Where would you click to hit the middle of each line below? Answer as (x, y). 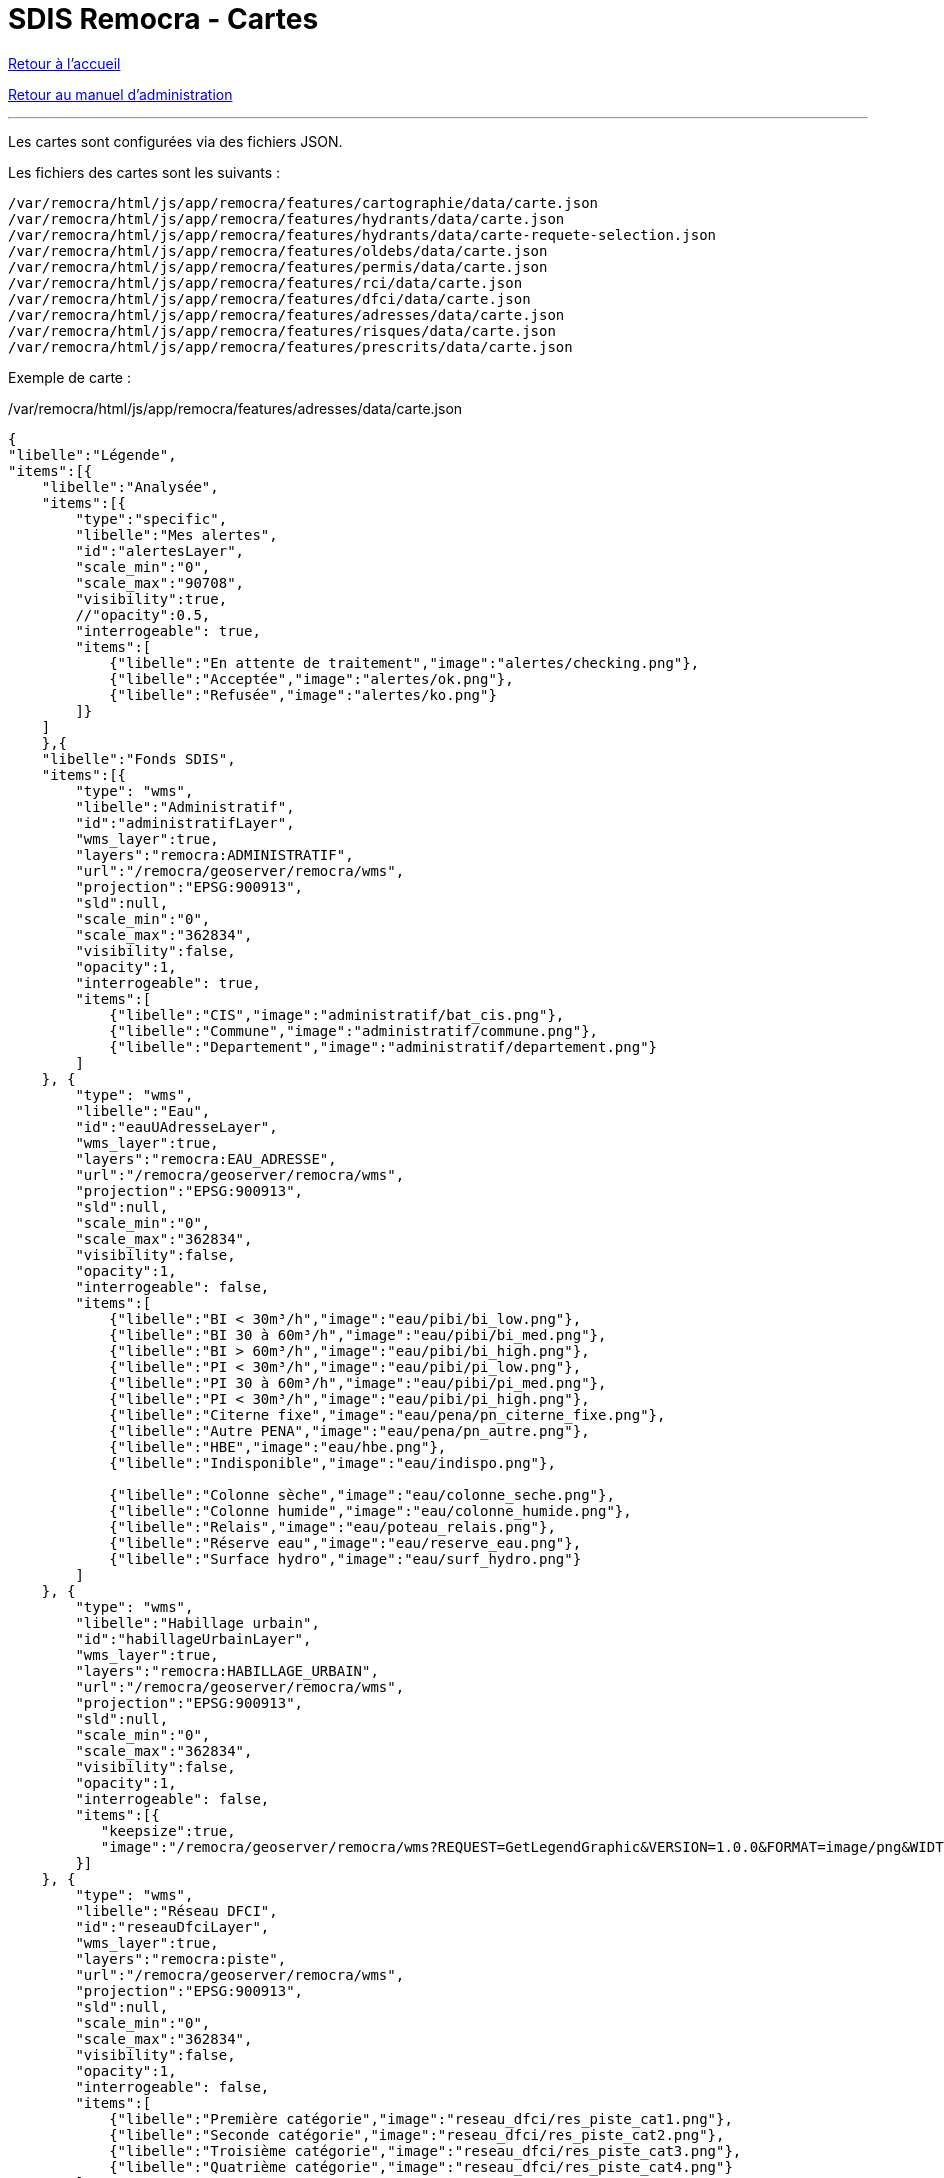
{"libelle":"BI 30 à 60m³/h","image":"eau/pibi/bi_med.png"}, (358, 1334)
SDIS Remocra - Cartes (163, 19)
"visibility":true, (151, 598)
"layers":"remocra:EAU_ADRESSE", (206, 1158)
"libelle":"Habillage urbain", (197, 1622)
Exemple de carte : (69, 377)
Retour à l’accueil (64, 63)
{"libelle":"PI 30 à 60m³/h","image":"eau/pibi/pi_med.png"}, (358, 1382)
